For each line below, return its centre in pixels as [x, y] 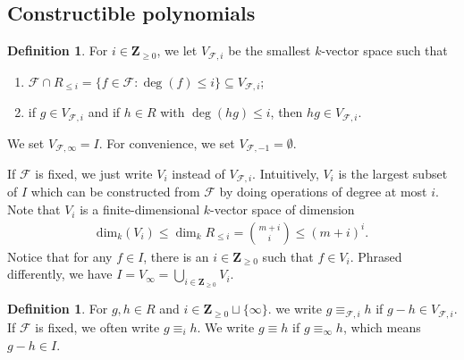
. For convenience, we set [167, 142]
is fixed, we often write [97, 327]
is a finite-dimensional [140, 209]
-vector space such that [384, 50]
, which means [382, 327]
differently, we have [60, 274]
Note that [34, 209]
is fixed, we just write [94, 174]
